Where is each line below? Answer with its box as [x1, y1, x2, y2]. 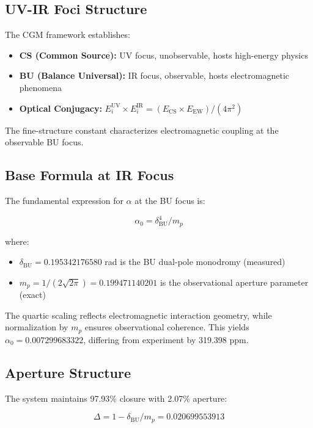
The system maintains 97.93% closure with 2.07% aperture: [5, 391, 227, 404]
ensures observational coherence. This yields [84, 321, 249, 333]
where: [5, 234, 29, 247]
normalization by [5, 321, 68, 333]
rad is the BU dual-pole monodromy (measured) [105, 255, 285, 268]
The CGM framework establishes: [5, 28, 130, 41]
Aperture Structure [5, 363, 131, 382]
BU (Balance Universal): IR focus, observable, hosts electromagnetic [19, 69, 290, 82]
